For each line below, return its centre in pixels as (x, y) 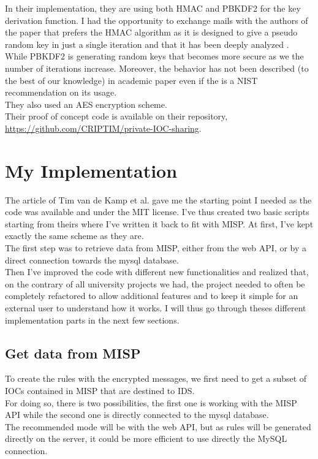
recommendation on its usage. (61, 92)
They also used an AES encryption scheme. (86, 104)
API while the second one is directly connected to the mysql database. (137, 415)
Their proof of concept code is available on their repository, (116, 116)
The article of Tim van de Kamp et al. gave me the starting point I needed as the (158, 199)
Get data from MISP (73, 353)
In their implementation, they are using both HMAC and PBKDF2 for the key (153, 8)
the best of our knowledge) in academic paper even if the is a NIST (131, 80)
